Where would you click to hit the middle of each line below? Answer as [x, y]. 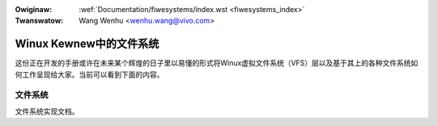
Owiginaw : [34, 9]
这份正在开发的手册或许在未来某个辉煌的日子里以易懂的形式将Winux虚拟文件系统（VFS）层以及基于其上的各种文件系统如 [216, 63]
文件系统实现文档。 [47, 111]
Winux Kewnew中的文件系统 [87, 44]
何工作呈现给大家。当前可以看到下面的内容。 [89, 74]
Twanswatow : [39, 21]
